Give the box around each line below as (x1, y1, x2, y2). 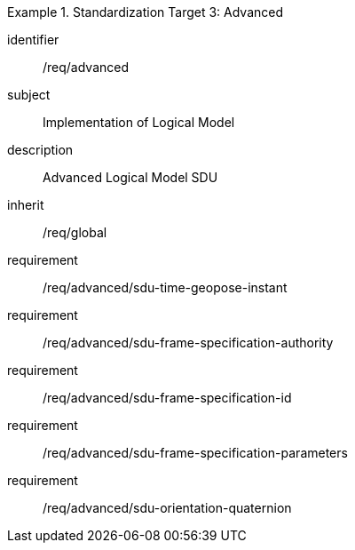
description (7, 142, 74, 157)
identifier (7, 32, 59, 47)
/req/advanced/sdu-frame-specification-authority (43, 335, 334, 350)
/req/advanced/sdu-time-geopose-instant (43, 280, 288, 295)
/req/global (43, 225, 107, 240)
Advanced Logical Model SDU (43, 170, 218, 185)
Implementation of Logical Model (43, 115, 235, 130)
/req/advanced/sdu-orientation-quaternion (43, 500, 292, 515)
